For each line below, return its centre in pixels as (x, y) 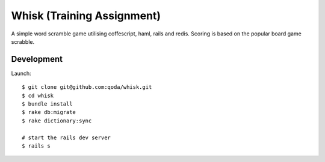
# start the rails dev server (67, 137)
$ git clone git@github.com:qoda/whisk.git (87, 87)
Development (37, 59)
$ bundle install (47, 104)
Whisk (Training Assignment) (86, 16)
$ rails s (36, 146)
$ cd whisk (38, 95)
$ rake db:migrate (49, 112)
